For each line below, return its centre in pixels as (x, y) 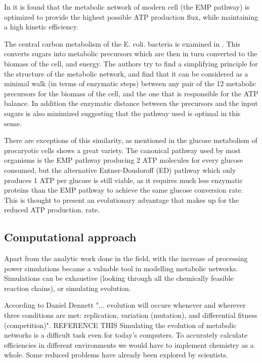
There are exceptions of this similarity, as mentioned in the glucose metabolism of (131, 140)
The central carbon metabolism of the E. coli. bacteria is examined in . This (122, 43)
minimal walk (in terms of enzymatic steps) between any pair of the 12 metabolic (130, 83)
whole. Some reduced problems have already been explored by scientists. (116, 355)
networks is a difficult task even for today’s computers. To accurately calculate (126, 335)
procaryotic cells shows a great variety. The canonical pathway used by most (122, 150)
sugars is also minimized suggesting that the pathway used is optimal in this (122, 113)
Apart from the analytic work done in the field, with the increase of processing (126, 258)
